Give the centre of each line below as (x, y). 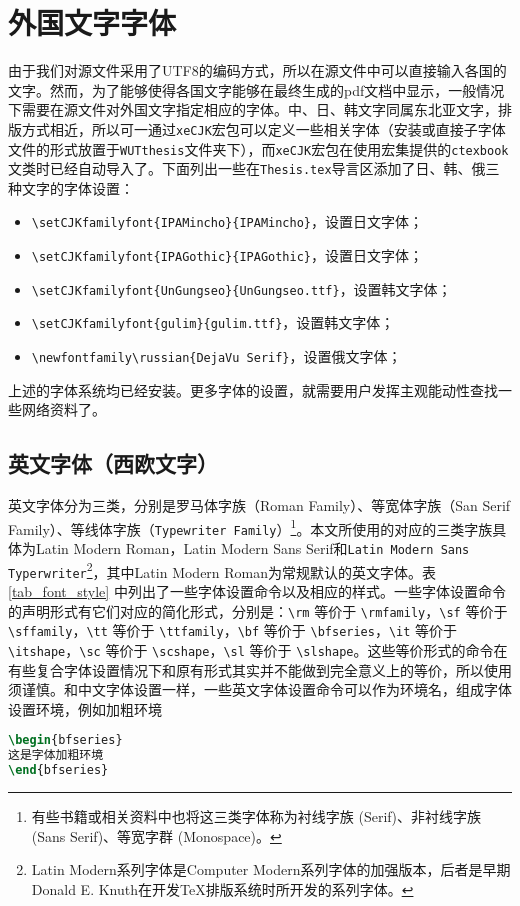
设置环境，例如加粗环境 (85, 708)
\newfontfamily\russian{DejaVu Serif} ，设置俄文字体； (216, 356)
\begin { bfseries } (65, 740)
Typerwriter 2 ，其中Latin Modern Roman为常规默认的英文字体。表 (222, 570)
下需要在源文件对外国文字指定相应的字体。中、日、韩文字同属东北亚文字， (253, 109)
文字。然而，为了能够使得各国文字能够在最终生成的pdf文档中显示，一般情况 (256, 89)
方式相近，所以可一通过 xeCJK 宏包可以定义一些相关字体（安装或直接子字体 (263, 128)
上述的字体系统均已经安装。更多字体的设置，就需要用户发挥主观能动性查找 (253, 389)
